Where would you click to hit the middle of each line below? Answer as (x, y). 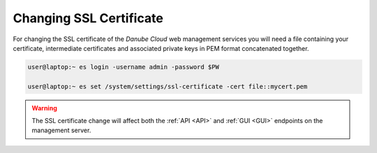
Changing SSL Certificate (88, 18)
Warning (44, 108)
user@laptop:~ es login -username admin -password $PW (123, 67)
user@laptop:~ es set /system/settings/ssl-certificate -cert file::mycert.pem (168, 86)
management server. (61, 130)
